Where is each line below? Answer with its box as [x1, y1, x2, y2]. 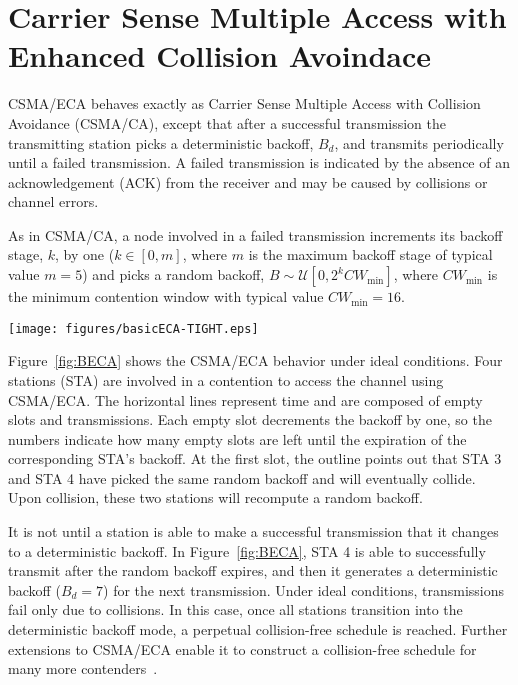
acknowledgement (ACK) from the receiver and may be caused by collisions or [8, 171, 488, 192]
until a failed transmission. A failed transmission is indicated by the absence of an [8, 152, 510, 173]
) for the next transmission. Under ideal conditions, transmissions [103, 579, 505, 600]
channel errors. [8, 191, 99, 212]
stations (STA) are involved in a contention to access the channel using [8, 369, 444, 390]
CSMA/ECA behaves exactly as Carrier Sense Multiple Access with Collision [8, 93, 481, 114]
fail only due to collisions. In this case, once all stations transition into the [8, 599, 463, 620]
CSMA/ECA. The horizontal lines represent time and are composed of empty [8, 389, 483, 410]
